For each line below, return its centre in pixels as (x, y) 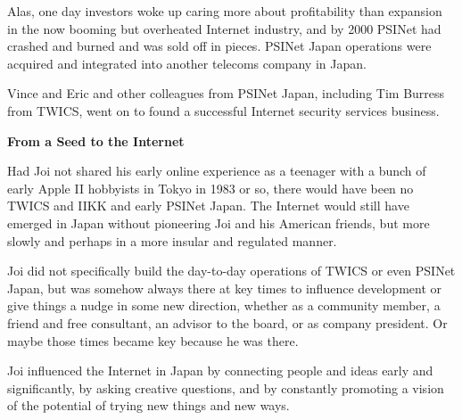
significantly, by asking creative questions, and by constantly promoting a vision (226, 387)
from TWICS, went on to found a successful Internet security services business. (223, 110)
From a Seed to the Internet (96, 140)
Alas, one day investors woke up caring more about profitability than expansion (225, 11)
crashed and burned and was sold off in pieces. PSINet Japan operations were (219, 46)
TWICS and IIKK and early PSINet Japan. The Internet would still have (208, 206)
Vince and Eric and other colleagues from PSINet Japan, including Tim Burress (226, 93)
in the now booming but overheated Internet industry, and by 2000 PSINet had (224, 28)
